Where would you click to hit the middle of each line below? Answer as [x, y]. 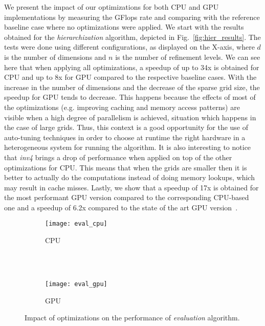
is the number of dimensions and [55, 57]
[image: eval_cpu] [76, 224]
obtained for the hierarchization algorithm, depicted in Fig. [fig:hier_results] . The [132, 37]
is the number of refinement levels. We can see [188, 57]
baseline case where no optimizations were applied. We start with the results [124, 27]
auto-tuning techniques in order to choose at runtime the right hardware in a [125, 137]
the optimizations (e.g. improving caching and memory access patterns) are [122, 107]
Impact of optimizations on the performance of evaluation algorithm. [132, 318]
